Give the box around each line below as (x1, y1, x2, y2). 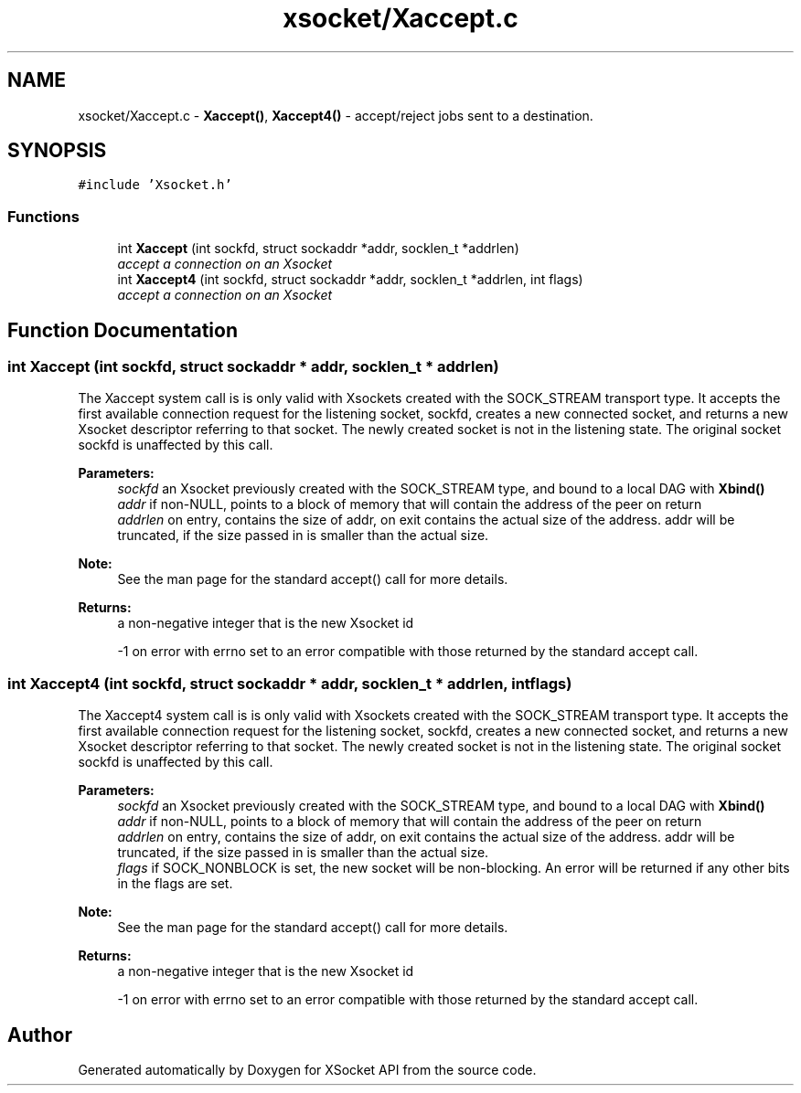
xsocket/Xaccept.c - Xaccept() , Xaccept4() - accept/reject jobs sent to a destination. (78, 107, 593, 123)
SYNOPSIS (7, 139, 107, 163)
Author (7, 1023, 72, 1046)
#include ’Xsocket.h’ (78, 177, 232, 193)
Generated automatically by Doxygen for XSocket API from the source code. (78, 1062, 537, 1077)
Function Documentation (7, 318, 238, 342)
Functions (7, 207, 80, 226)
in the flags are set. (117, 875, 233, 892)
